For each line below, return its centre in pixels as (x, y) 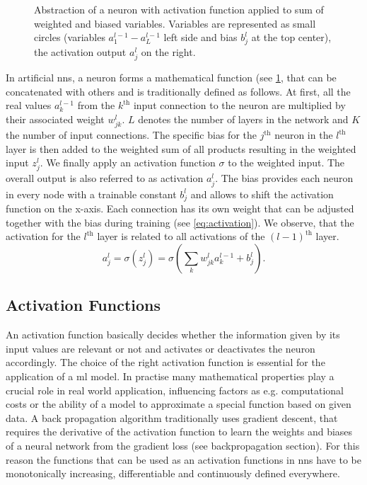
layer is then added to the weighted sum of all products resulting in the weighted (181, 148)
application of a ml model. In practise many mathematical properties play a (170, 376)
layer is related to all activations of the (181, 236)
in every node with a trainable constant (91, 194)
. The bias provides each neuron (284, 178)
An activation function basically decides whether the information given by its (173, 335)
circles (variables (70, 37)
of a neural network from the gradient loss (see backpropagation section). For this (183, 445)
